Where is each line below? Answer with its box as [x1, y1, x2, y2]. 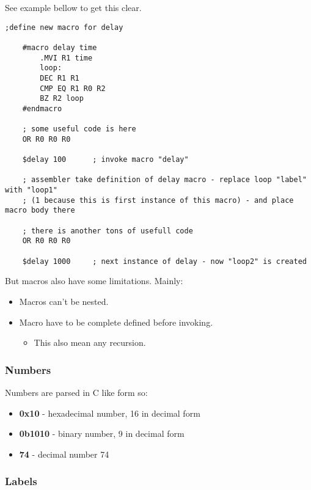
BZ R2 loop [40, 94, 84, 103]
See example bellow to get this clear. [5, 1, 142, 13]
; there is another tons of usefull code [22, 226, 193, 235]
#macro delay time [22, 43, 97, 52]
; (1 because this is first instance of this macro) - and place [22, 196, 294, 205]
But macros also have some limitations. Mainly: [5, 274, 183, 287]
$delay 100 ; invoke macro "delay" [22, 155, 189, 164]
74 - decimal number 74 [19, 447, 109, 460]
